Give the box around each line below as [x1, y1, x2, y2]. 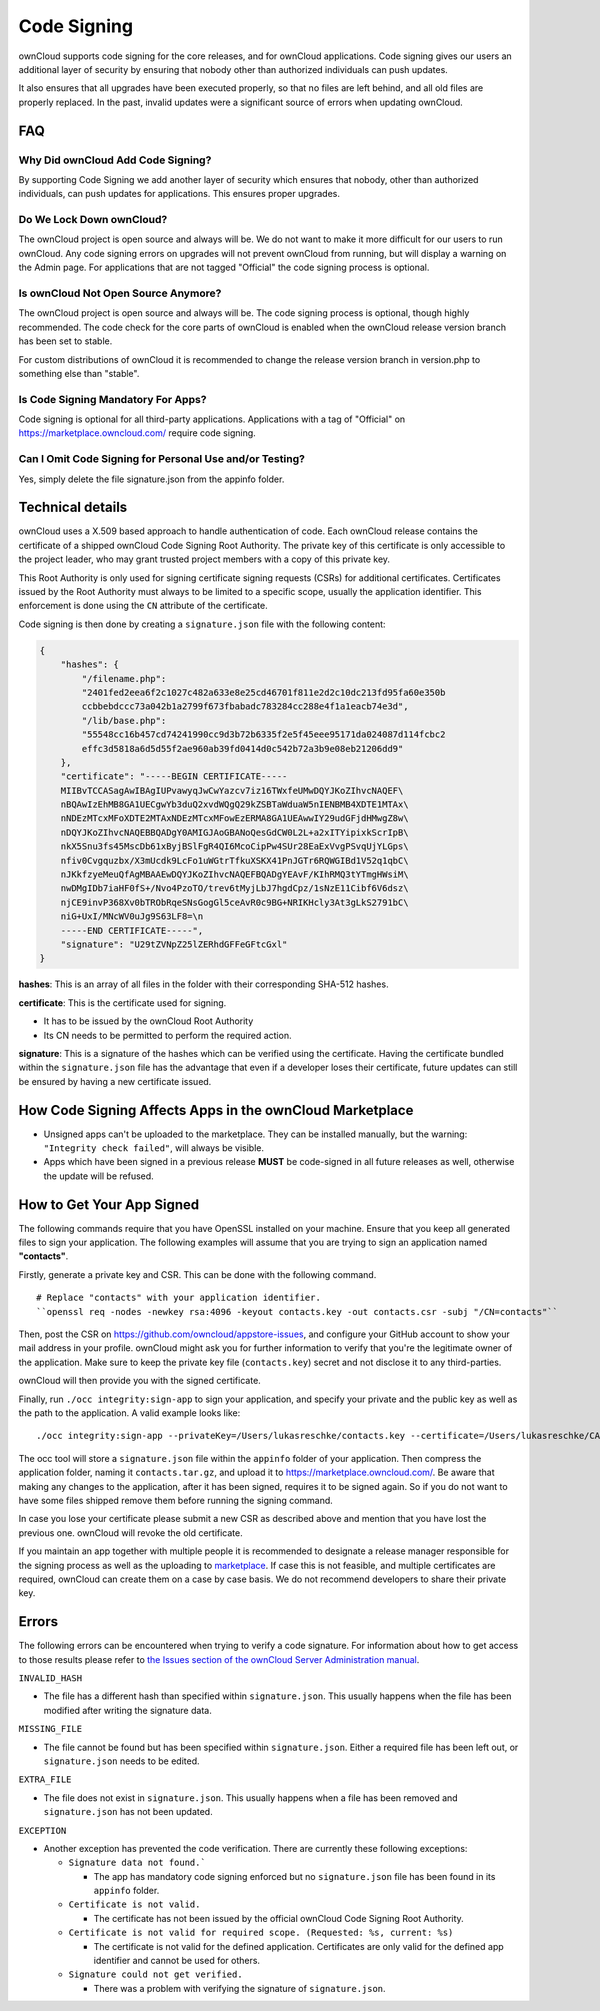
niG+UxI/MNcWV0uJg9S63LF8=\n [60, 911, 204, 922]
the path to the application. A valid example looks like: [18, 1407, 241, 1419]
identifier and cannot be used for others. [93, 1955, 260, 1967]
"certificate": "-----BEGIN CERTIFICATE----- [60, 771, 288, 782]
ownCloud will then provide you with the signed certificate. [18, 1375, 262, 1387]
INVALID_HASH [18, 1672, 83, 1684]
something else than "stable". [18, 367, 140, 379]
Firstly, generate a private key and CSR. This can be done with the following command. [18, 1268, 377, 1280]
